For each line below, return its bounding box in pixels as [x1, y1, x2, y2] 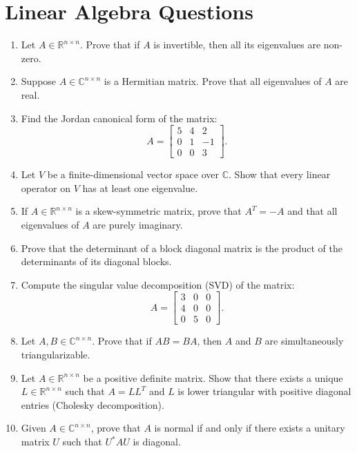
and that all [287, 204, 338, 218]
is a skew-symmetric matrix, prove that [75, 204, 242, 218]
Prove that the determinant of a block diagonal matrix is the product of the [21, 240, 342, 255]
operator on [21, 180, 71, 195]
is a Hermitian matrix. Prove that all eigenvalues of [104, 74, 322, 88]
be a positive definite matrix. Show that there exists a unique [83, 370, 343, 385]
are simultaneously [264, 334, 344, 348]
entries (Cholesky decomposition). [21, 397, 164, 412]
